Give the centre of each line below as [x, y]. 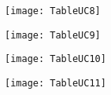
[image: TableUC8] [53, 11]
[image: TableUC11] [55, 83]
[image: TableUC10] [55, 59]
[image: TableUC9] [53, 35]
